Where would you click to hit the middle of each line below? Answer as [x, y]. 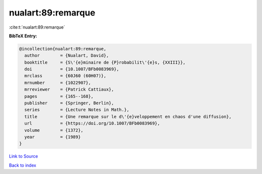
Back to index [23, 165]
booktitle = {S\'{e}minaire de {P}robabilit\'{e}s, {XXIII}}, [105, 62]
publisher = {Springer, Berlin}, [69, 103]
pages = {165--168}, [59, 96]
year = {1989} [53, 137]
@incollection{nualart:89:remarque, [63, 49]
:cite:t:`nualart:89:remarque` [37, 27]
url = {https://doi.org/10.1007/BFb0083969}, [92, 123]
